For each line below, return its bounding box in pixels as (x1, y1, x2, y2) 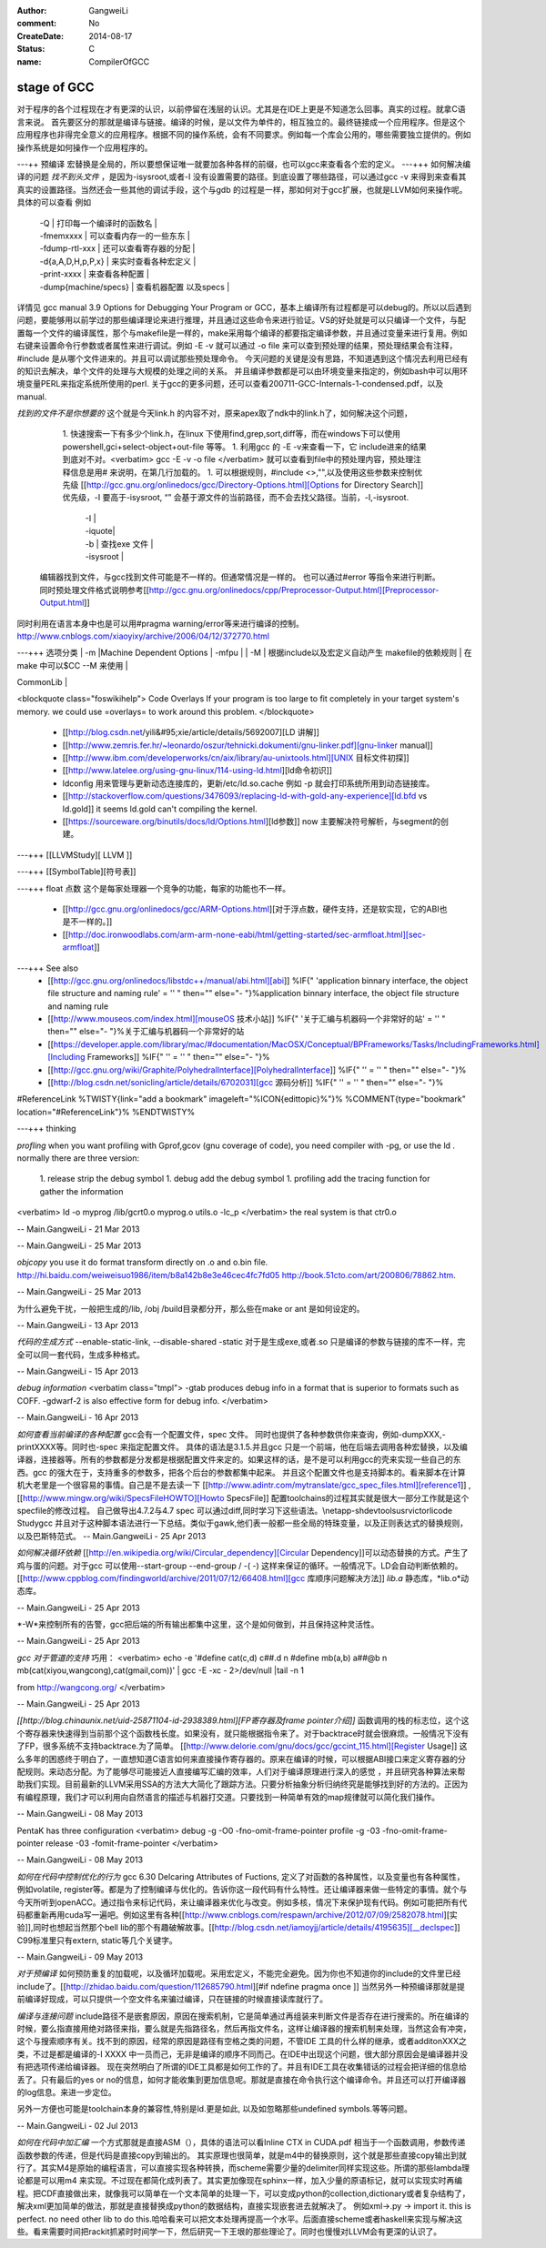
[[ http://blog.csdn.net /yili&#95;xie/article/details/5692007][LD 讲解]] (62, 727, 320, 738)
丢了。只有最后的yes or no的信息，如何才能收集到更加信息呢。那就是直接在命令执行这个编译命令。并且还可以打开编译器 (16, 2074, 467, 2085)
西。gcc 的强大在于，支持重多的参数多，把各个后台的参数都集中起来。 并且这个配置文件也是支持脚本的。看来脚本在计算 (16, 1467, 466, 1477)
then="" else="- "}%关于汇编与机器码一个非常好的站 (47, 1026, 245, 1037)
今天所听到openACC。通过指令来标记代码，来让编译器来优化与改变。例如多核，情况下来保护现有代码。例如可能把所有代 (16, 1897, 468, 1908)
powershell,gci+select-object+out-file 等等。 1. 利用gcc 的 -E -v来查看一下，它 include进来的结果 (62, 441, 427, 452)
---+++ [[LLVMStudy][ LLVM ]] (16, 849, 133, 860)
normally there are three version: (16, 1152, 140, 1164)
